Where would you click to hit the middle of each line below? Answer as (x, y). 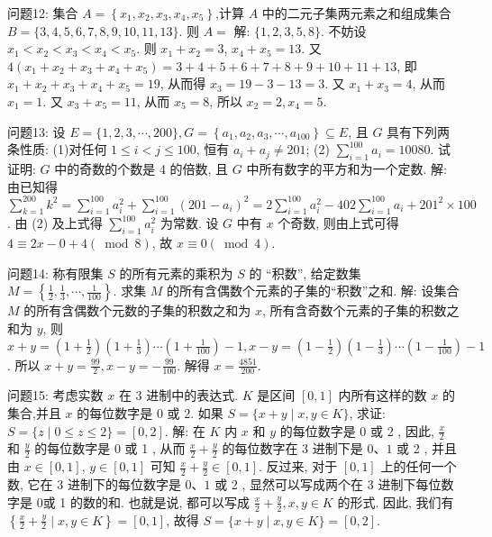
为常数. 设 (189, 223)
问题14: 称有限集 (55, 273)
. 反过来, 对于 (298, 466)
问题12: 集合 (43, 13)
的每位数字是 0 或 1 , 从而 (110, 448)
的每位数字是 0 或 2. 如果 (150, 413)
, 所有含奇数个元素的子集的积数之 (360, 310)
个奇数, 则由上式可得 (338, 223)
